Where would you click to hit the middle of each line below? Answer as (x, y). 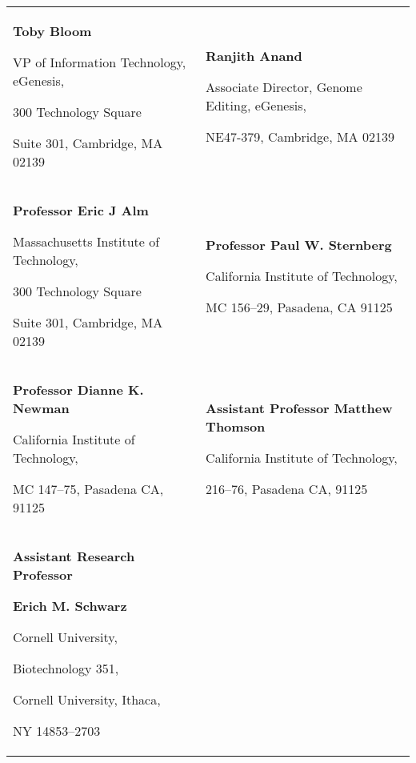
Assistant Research (74, 556)
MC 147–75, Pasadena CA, (88, 489)
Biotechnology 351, (66, 668)
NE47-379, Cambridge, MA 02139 (300, 137)
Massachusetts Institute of (86, 241)
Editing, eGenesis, (256, 105)
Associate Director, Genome (284, 87)
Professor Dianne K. (78, 390)
